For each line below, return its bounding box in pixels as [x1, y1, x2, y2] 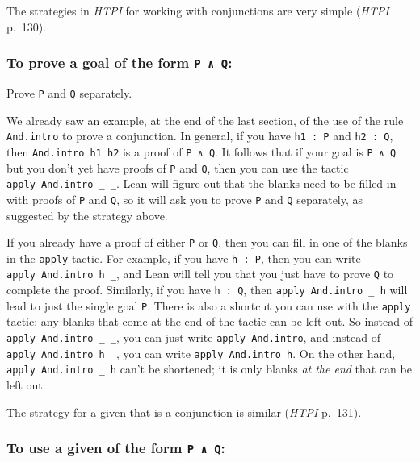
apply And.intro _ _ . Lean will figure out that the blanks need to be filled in [6, 175, 397, 192]
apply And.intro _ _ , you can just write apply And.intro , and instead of [6, 328, 380, 345]
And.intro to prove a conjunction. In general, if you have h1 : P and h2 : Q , [6, 127, 393, 144]
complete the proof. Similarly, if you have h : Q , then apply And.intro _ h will [6, 281, 408, 298]
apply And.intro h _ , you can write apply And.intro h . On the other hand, [6, 344, 396, 361]
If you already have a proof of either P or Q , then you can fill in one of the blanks [6, 234, 408, 251]
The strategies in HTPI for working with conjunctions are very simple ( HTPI [6, 2, 389, 19]
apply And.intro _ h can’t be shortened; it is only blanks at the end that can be [6, 360, 412, 377]
